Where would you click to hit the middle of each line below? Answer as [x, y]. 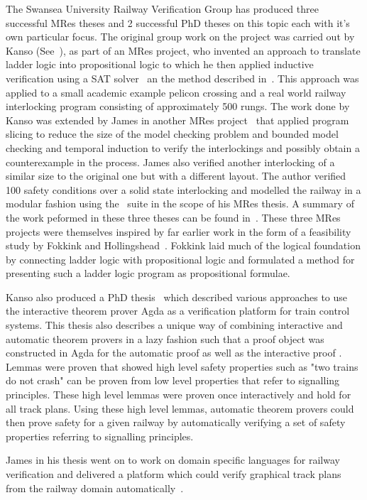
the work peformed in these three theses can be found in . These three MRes [173, 217]
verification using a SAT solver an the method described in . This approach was [182, 78]
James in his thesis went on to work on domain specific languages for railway [173, 460]
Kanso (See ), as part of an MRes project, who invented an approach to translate [183, 50]
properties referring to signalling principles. [100, 436]
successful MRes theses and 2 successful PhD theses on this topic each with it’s [178, 22]
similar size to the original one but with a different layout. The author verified [176, 176]
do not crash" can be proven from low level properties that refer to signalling [173, 380]
